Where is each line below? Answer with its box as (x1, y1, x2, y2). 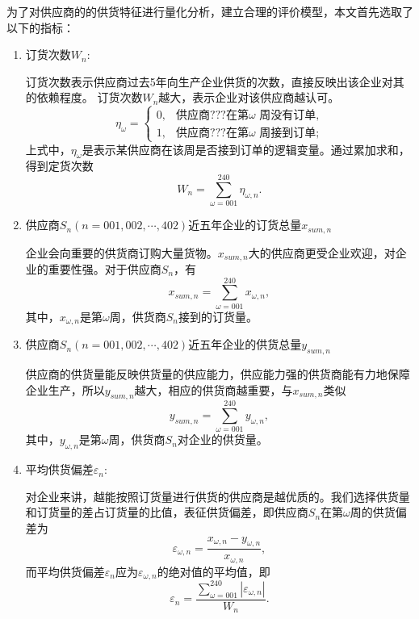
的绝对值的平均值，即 (157, 563, 270, 579)
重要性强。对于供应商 (48, 260, 161, 277)
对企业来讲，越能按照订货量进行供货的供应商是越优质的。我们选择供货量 (25, 487, 410, 504)
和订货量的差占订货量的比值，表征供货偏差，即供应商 (25, 504, 308, 521)
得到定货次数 (25, 157, 94, 174)
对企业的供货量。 (177, 431, 268, 448)
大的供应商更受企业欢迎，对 (248, 244, 396, 261)
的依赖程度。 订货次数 (25, 89, 143, 106)
